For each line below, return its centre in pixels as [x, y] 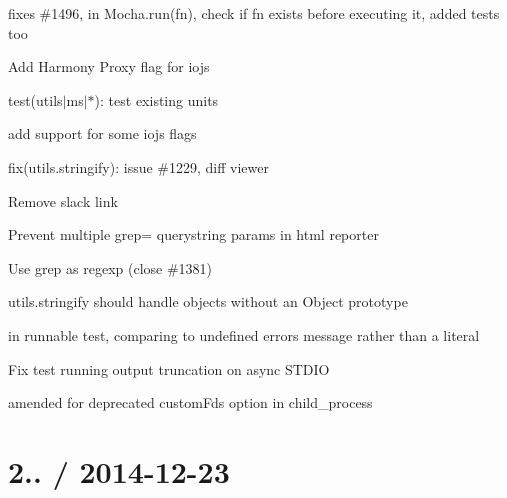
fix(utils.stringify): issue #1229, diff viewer [138, 166]
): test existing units [156, 99]
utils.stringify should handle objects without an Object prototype [208, 301]
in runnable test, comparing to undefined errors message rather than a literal [244, 334]
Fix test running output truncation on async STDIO [169, 368]
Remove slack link [63, 200]
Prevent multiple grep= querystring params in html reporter [193, 234]
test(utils [35, 99]
